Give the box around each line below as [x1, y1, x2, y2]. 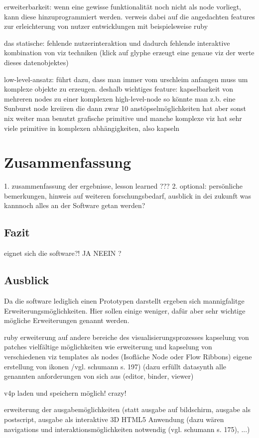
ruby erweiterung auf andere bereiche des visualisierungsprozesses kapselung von [4, 331, 249, 342]
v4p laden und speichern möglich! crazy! [4, 387, 127, 398]
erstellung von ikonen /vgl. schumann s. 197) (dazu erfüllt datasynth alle [4, 361, 227, 371]
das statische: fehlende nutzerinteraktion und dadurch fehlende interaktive [4, 37, 230, 48]
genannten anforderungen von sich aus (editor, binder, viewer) [4, 371, 194, 381]
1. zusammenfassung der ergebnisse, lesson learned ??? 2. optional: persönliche [4, 181, 243, 191]
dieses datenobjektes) [4, 57, 69, 67]
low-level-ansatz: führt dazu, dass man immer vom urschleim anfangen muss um [4, 74, 248, 84]
